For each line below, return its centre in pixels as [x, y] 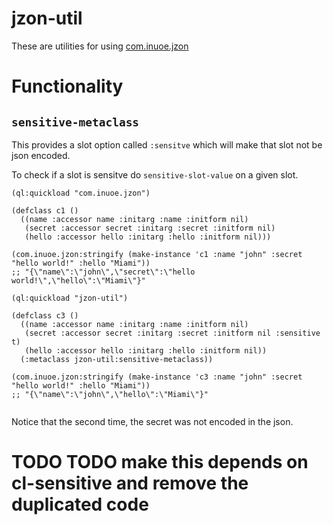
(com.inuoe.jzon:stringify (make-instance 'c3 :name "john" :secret [157, 377]
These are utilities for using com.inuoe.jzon [100, 46]
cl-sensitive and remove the [130, 483]
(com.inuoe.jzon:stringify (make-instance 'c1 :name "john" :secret [157, 254]
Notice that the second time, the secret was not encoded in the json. [152, 421]
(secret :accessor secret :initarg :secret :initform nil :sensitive [172, 333]
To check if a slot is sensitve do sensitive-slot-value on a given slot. [155, 174]
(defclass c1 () [45, 210]
